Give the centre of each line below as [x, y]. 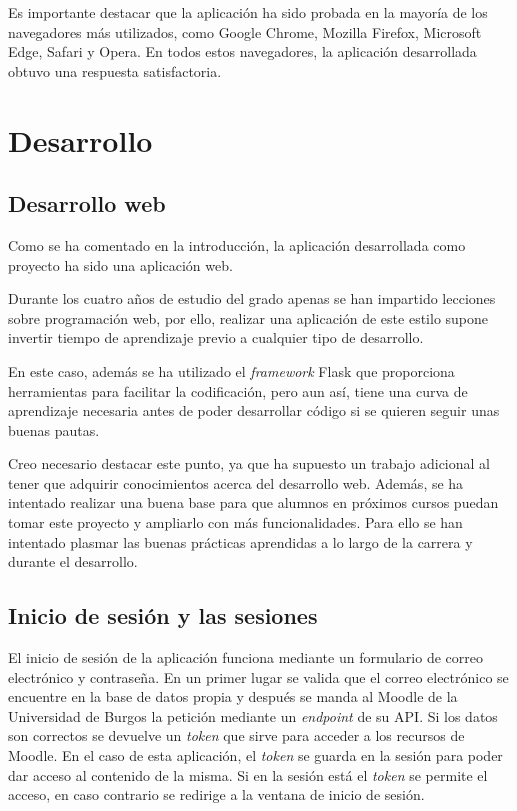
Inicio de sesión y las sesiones [163, 615]
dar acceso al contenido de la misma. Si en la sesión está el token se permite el [248, 774]
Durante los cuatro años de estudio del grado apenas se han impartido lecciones [252, 298]
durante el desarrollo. [73, 561]
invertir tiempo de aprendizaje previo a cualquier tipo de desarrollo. [216, 337]
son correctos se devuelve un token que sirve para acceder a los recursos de [236, 735]
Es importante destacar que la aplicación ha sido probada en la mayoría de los [248, 12]
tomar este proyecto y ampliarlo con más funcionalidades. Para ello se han [235, 522]
